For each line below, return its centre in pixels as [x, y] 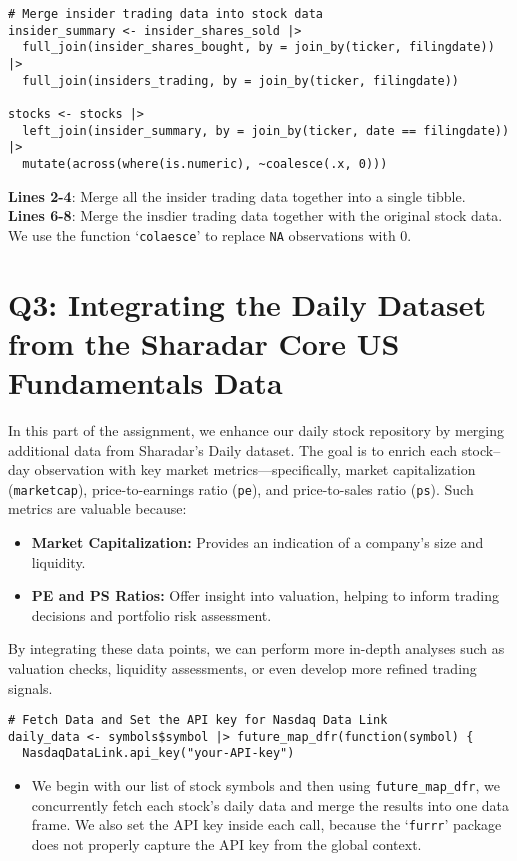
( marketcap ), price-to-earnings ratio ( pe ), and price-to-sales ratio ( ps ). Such [241, 488]
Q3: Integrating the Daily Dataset [247, 303]
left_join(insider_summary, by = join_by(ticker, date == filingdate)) [266, 130]
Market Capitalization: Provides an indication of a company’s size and [257, 541]
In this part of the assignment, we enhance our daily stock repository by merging [256, 429]
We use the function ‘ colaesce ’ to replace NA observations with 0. [210, 234]
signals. [30, 687]
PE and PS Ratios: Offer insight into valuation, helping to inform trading [265, 595]
